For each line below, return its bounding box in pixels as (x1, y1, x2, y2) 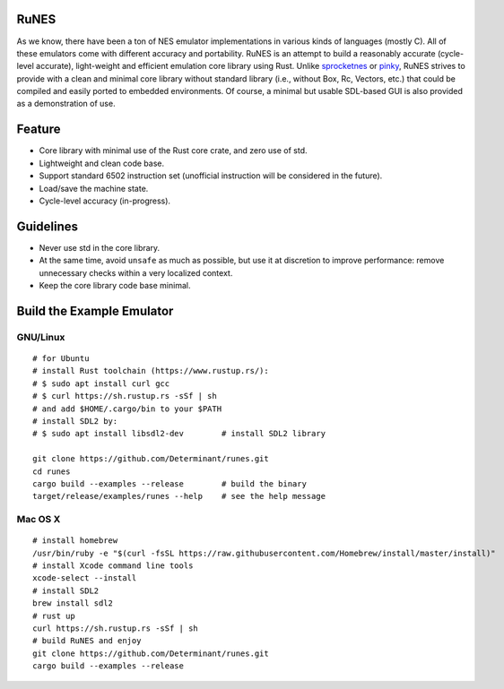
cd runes (32, 466, 71, 477)
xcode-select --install (32, 573, 137, 583)
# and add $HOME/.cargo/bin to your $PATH (32, 403, 222, 414)
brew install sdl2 (32, 599, 114, 608)
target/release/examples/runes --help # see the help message (32, 491, 326, 502)
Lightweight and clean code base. (39, 158, 165, 168)
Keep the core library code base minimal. (39, 280, 191, 291)
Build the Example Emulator (16, 303, 174, 318)
